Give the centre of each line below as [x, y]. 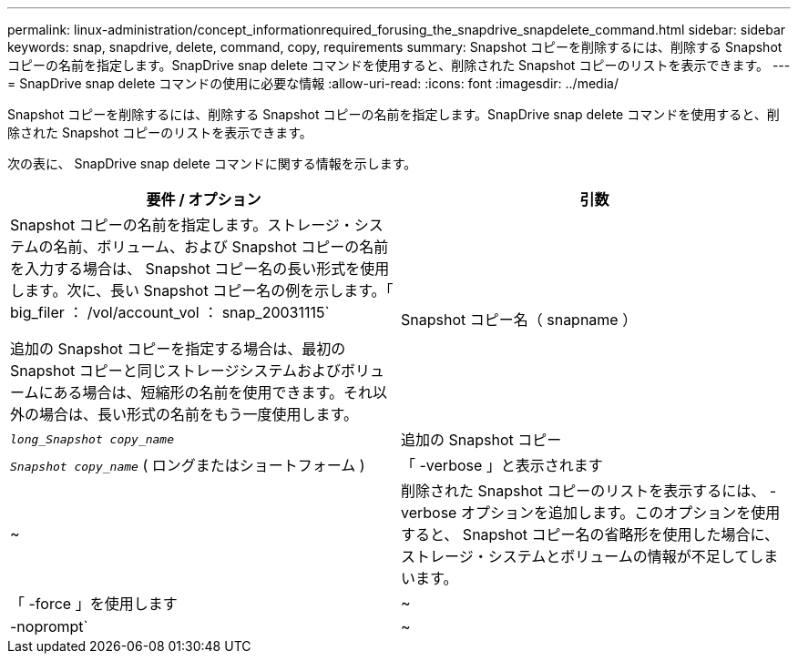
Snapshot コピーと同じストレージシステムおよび [175, 371]
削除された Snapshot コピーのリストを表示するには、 [583, 491]
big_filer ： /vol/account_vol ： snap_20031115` [170, 312]
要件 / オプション [204, 199]
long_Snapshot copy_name [92, 439]
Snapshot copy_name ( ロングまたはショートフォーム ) [188, 465]
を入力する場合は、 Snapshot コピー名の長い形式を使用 [200, 269]
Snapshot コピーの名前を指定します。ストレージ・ [182, 225]
